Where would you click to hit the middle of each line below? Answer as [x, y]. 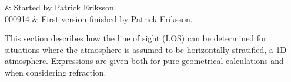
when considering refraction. [56, 72]
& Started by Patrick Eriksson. [61, 7]
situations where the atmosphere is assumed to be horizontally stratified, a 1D [146, 49]
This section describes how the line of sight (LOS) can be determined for [136, 38]
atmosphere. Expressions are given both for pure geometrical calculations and [144, 61]
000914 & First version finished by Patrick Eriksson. [99, 18]
